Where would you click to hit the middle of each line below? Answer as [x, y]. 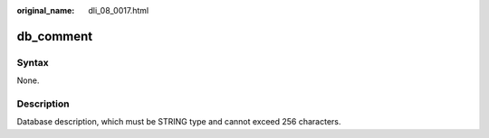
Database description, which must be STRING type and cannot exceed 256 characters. [179, 122]
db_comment [55, 36]
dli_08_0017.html [119, 10]
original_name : [46, 10]
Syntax [33, 62]
